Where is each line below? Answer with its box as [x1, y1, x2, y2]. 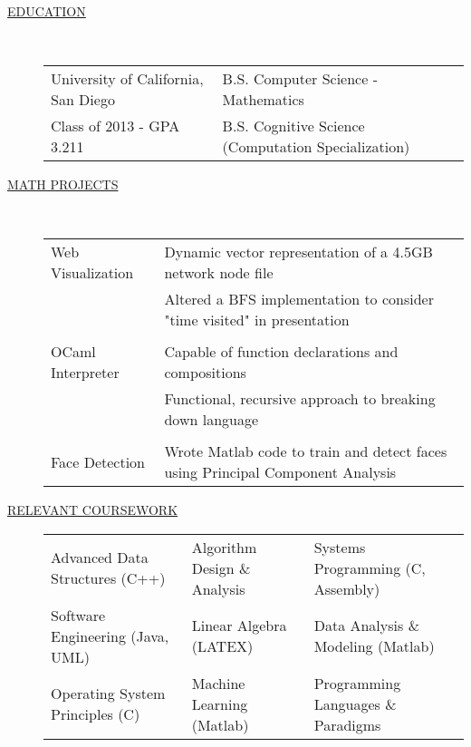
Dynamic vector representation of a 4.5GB [164, 241, 433, 263]
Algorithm [191, 536, 257, 558]
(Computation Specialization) [222, 136, 410, 158]
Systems [313, 536, 366, 558]
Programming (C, [313, 557, 426, 578]
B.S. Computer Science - [222, 68, 378, 90]
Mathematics [222, 89, 304, 111]
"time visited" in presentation [164, 309, 350, 331]
